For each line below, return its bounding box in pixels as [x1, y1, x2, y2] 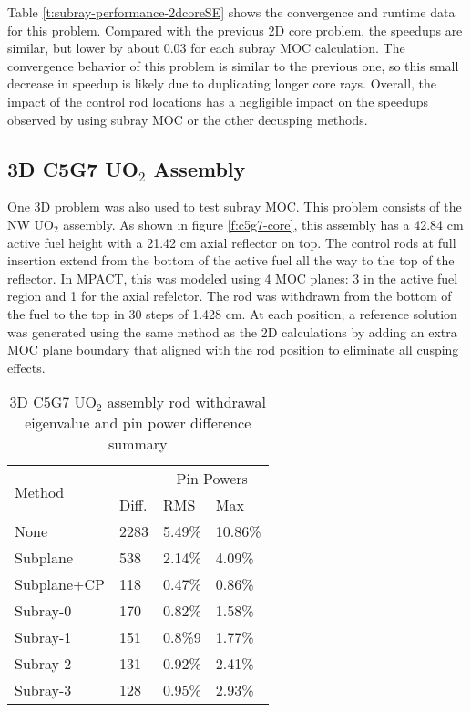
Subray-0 [15, 600, 72, 622]
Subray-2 [15, 653, 72, 675]
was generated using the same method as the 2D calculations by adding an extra [7, 322, 457, 341]
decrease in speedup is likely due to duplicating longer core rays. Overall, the [7, 74, 437, 93]
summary [108, 433, 168, 455]
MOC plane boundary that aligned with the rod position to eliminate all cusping [7, 340, 459, 359]
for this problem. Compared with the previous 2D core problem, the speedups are [7, 20, 463, 39]
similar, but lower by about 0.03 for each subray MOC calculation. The [7, 38, 405, 57]
